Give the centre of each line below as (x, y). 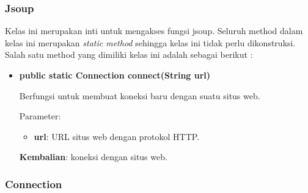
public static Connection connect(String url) (115, 75)
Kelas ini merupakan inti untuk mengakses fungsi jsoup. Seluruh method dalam (154, 31)
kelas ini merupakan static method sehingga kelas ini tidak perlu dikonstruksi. (150, 42)
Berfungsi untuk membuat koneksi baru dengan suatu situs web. (140, 95)
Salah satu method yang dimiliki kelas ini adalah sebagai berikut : (129, 54)
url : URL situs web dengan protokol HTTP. (117, 136)
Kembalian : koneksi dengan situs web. (93, 157)
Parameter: (40, 116)
